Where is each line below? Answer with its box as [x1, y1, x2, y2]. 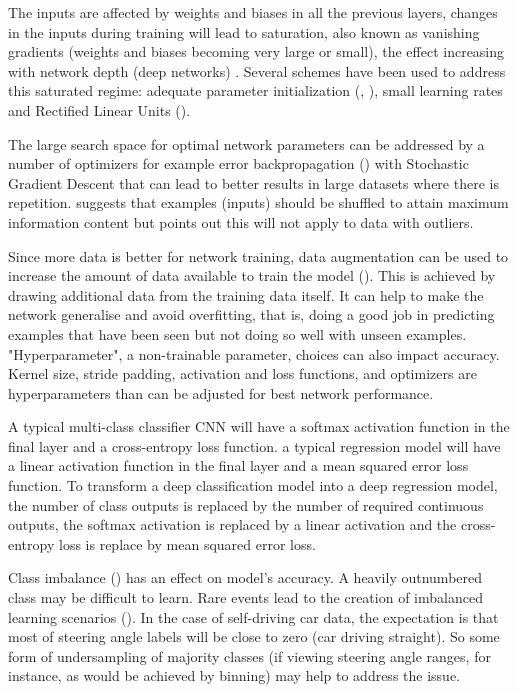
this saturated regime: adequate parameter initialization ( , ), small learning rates [8, 80, 503, 101]
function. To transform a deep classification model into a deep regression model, [8, 475, 498, 496]
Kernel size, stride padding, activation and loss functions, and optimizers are [8, 363, 477, 384]
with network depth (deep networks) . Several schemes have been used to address [8, 60, 506, 81]
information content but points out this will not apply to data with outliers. [8, 211, 474, 232]
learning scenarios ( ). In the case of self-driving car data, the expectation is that [8, 606, 499, 627]
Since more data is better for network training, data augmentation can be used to [8, 245, 509, 266]
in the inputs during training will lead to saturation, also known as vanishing [8, 21, 480, 42]
